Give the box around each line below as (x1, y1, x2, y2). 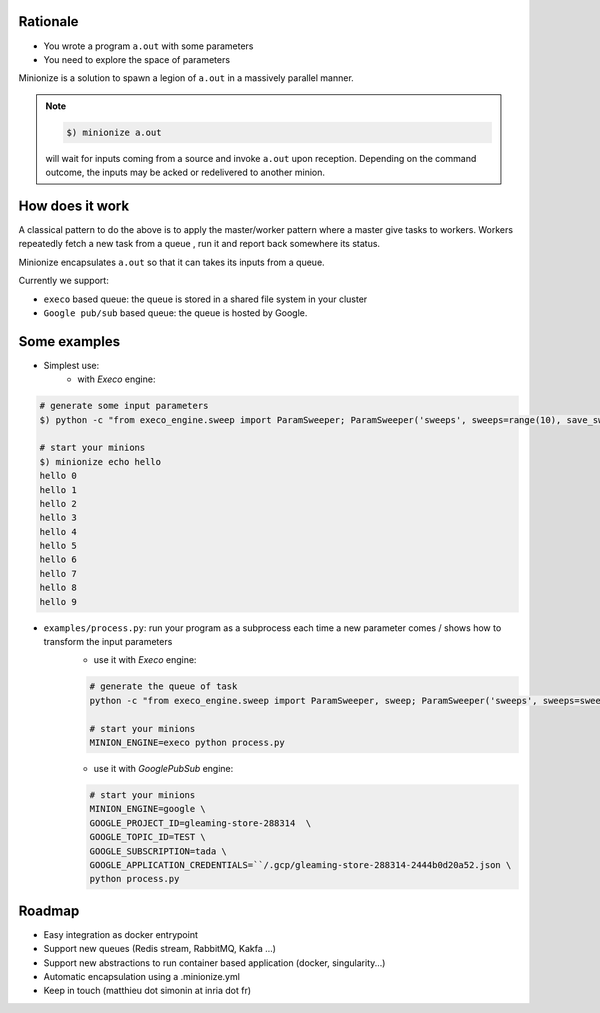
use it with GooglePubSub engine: (93, 762, 234, 774)
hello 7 (39, 568, 77, 579)
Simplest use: (43, 359, 100, 371)
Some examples (18, 333, 121, 350)
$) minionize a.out (66, 126, 162, 138)
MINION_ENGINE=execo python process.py (89, 736, 285, 748)
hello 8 (39, 582, 77, 594)
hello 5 (39, 540, 77, 552)
